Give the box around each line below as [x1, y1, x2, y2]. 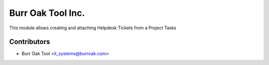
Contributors [9, 38, 50, 46]
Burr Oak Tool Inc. [9, 7, 85, 18]
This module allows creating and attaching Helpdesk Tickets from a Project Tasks [9, 25, 177, 31]
